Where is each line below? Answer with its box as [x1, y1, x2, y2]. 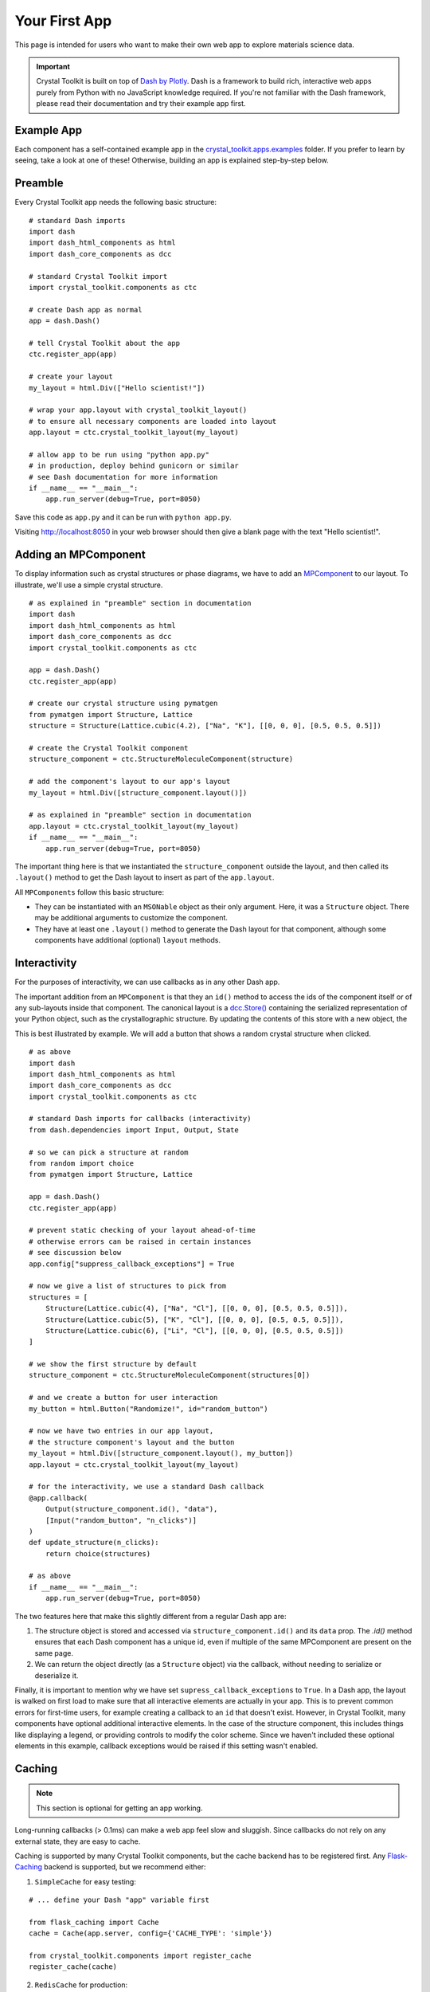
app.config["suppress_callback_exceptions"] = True [29, 1259, 235, 1269]
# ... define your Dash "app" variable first [29, 1896, 210, 1904]
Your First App [14, 12, 112, 29]
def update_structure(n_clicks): [29, 1538, 159, 1547]
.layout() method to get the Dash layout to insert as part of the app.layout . [14, 872, 275, 882]
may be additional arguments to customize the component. [34, 913, 229, 923]
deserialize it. [34, 1670, 79, 1680]
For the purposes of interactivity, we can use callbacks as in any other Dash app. [14, 977, 280, 987]
